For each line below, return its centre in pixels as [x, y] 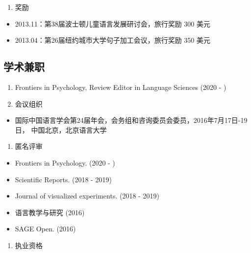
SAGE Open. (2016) [45, 229]
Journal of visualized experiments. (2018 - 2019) [87, 196]
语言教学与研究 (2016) [50, 212]
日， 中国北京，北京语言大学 [61, 129]
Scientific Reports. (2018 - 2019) [63, 179]
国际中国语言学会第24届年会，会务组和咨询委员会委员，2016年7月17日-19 [131, 120]
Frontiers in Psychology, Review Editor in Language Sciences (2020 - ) [121, 87]
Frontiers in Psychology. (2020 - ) [65, 162]
